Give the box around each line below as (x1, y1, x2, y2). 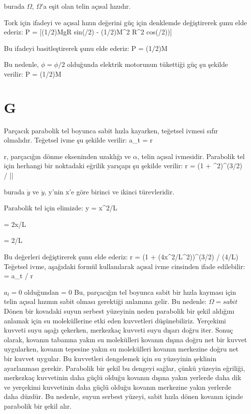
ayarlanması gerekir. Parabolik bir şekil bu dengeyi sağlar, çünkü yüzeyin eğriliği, (4, 363, 245, 373)
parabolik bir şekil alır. (4, 400, 72, 411)
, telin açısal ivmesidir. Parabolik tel (137, 151, 245, 161)
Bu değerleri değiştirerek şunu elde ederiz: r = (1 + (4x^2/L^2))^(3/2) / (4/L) (4, 252, 238, 262)
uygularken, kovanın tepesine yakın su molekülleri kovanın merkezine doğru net (4, 344, 238, 354)
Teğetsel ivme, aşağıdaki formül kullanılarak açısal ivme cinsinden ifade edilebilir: (4, 261, 245, 271)
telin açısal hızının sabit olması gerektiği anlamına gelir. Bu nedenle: (4, 296, 207, 306)
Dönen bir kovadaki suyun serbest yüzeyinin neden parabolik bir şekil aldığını (4, 306, 235, 316)
